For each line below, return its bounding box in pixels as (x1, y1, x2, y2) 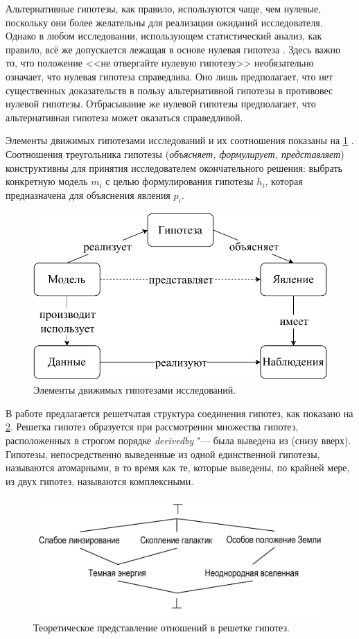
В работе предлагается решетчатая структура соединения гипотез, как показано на (6, 405, 353, 420)
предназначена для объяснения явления (6, 187, 170, 202)
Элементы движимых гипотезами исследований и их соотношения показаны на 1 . (6, 133, 354, 148)
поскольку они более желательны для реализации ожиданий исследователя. (6, 15, 323, 29)
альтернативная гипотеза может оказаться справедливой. (6, 110, 243, 124)
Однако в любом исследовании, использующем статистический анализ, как (6, 28, 322, 43)
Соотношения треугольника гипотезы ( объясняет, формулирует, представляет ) (6, 146, 344, 161)
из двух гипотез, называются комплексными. (6, 473, 194, 488)
